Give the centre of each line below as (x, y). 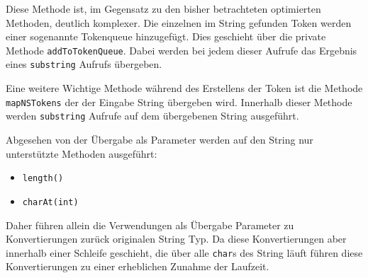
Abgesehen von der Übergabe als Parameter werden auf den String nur (160, 139)
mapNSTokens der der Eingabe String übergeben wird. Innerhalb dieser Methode (179, 102)
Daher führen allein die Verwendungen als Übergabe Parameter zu (150, 225)
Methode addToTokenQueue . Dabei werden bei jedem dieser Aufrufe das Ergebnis (182, 50)
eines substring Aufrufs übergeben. (84, 64)
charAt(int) (50, 202)
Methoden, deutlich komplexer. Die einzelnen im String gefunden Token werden (179, 22)
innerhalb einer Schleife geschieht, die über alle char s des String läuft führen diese (184, 252)
